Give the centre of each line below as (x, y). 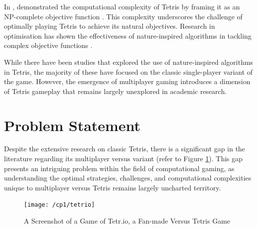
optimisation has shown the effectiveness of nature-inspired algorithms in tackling (128, 35)
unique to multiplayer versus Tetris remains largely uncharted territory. (113, 187)
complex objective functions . (48, 45)
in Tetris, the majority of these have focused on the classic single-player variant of (128, 71)
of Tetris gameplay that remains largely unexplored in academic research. (115, 91)
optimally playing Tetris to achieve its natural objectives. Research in (110, 26)
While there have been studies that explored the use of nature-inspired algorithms (128, 62)
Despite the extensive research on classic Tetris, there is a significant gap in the (125, 149)
